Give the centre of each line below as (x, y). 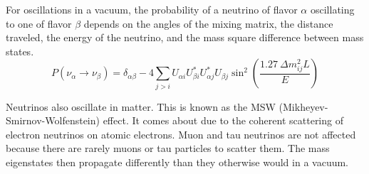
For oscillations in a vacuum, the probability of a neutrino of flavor (152, 9)
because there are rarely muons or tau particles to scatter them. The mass (168, 148)
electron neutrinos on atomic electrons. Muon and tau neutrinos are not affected (181, 134)
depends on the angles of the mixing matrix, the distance (208, 23)
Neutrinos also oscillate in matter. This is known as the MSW (141, 106)
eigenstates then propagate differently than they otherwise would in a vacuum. (177, 162)
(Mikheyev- (303, 106)
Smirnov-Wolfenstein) (53, 120)
